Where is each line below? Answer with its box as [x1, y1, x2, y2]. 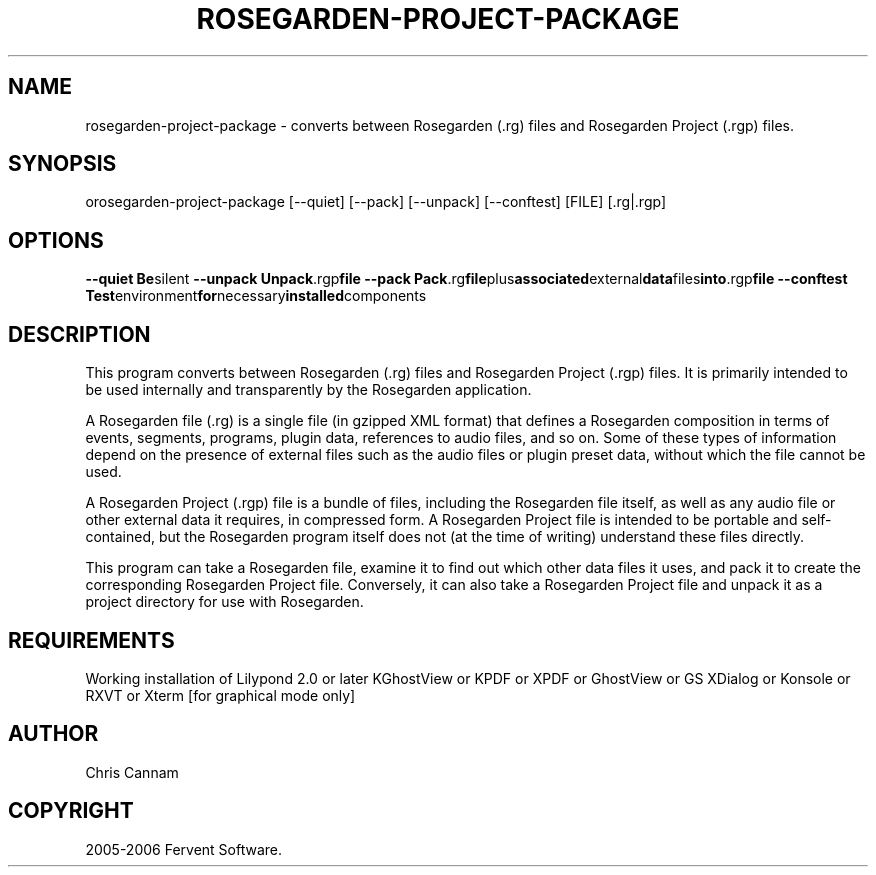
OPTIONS [8, 227, 104, 253]
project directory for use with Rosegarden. [85, 593, 364, 611]
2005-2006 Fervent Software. [85, 840, 283, 858]
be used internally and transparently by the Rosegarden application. [85, 381, 532, 399]
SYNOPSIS [8, 151, 117, 177]
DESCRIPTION [8, 321, 151, 347]
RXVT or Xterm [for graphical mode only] [85, 686, 356, 704]
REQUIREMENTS [8, 627, 175, 653]
